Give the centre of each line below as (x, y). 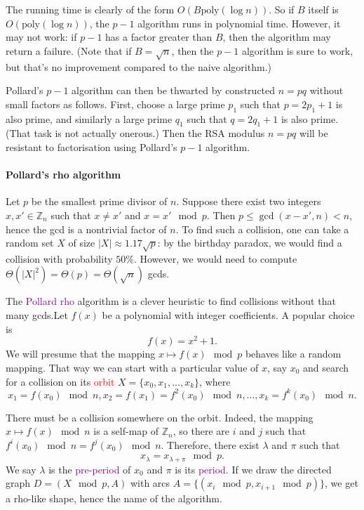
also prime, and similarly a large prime (89, 118)
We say (21, 469)
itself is (323, 9)
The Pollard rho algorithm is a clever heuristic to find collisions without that (171, 301)
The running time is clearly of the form (90, 9)
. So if (282, 9)
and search (326, 367)
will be (314, 133)
